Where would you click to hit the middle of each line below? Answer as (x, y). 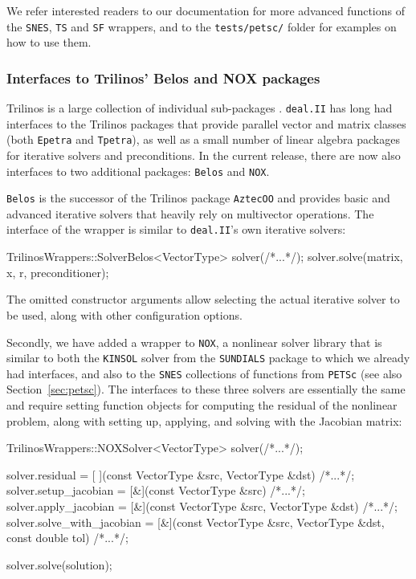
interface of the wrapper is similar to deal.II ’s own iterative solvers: (176, 229)
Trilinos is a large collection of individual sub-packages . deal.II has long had (200, 108)
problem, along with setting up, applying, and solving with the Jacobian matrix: (204, 420)
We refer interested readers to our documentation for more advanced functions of (206, 10)
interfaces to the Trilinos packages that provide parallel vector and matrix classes (206, 123)
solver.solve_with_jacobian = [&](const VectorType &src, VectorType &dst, (196, 522)
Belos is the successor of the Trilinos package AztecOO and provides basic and (198, 198)
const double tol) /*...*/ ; (67, 538)
